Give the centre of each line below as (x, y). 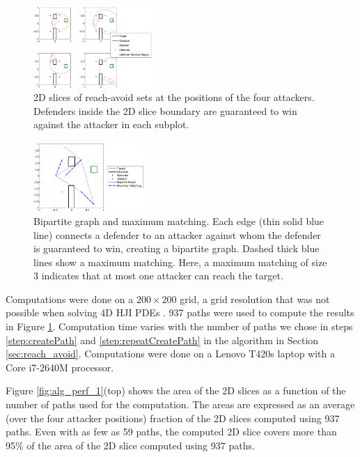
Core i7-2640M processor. (60, 367)
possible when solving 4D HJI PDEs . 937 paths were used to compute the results (180, 312)
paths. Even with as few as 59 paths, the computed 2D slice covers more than (171, 432)
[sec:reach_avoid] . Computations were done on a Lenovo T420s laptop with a (170, 354)
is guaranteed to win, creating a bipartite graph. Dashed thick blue (177, 248)
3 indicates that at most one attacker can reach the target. (158, 276)
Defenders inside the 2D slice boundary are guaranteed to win (165, 110)
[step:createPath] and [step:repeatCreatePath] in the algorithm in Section (162, 340)
